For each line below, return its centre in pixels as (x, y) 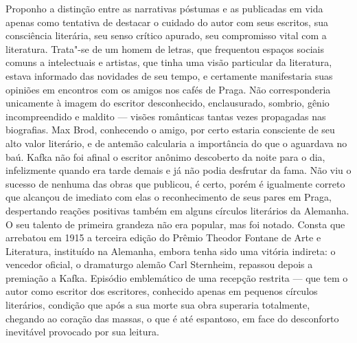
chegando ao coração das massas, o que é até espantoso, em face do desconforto (172, 318)
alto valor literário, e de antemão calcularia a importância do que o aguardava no (176, 143)
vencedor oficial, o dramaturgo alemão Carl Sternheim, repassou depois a (159, 264)
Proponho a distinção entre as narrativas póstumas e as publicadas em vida (164, 8)
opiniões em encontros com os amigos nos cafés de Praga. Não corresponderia (168, 89)
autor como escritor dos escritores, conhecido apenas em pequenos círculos (162, 291)
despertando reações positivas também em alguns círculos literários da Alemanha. (177, 210)
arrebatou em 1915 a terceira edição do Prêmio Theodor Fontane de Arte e (163, 237)
